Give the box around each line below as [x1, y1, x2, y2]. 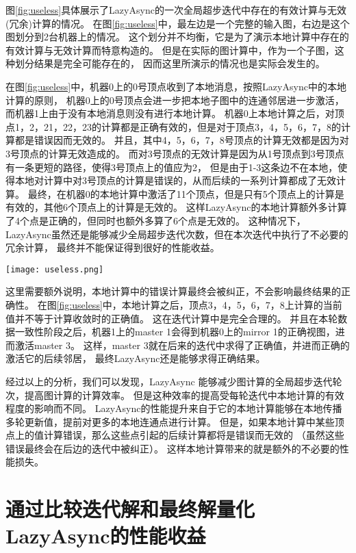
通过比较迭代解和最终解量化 [5, 495, 255, 523]
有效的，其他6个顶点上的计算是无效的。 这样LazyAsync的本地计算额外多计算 [5, 200, 347, 214]
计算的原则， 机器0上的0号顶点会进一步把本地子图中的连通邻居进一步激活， [5, 92, 344, 107]
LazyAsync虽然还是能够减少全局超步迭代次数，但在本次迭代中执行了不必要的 [5, 227, 348, 241]
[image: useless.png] [5, 264, 104, 274]
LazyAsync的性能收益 [5, 522, 206, 550]
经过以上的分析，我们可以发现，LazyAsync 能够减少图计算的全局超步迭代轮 [5, 374, 342, 388]
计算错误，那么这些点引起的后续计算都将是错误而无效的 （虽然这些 [43, 428, 344, 442]
